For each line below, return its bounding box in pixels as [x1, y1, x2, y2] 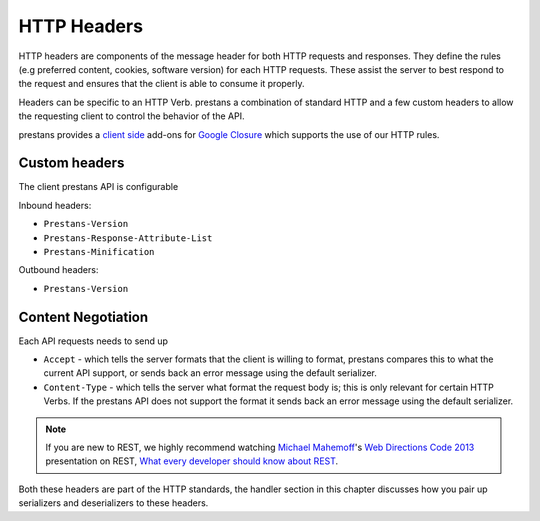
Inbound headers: [18, 199, 92, 211]
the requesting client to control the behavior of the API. [18, 110, 245, 122]
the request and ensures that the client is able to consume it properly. [18, 78, 305, 90]
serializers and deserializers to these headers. [18, 497, 209, 509]
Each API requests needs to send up [18, 335, 169, 347]
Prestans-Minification [43, 246, 155, 257]
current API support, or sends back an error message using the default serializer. [43, 367, 377, 379]
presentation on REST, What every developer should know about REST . [45, 455, 339, 467]
